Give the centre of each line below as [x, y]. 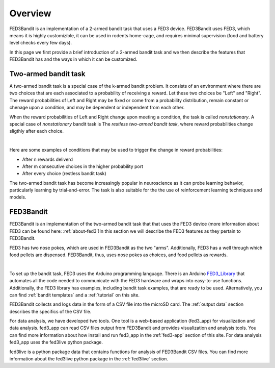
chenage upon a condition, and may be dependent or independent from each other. [97, 108]
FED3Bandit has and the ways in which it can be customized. [73, 59]
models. [18, 197]
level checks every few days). [41, 43]
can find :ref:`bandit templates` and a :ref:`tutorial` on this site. [75, 295]
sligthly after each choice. [36, 131]
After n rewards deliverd [48, 159]
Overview [30, 13]
